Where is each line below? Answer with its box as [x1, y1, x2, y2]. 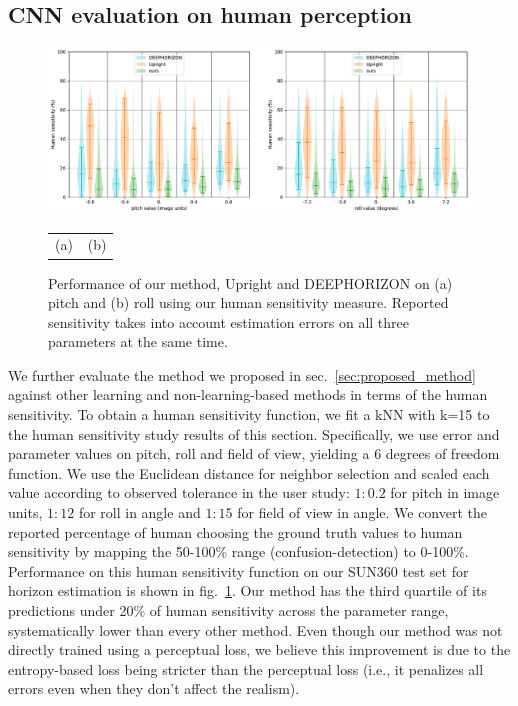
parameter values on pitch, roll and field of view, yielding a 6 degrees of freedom [8, 443, 500, 464]
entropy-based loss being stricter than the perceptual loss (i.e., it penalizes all [8, 658, 484, 679]
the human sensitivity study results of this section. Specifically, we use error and [8, 423, 500, 444]
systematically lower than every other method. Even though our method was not [8, 619, 503, 640]
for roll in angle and [78, 502, 201, 523]
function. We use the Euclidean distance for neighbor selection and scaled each [8, 462, 490, 483]
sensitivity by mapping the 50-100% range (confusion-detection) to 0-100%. [8, 541, 469, 562]
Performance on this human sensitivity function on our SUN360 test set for [8, 560, 469, 581]
